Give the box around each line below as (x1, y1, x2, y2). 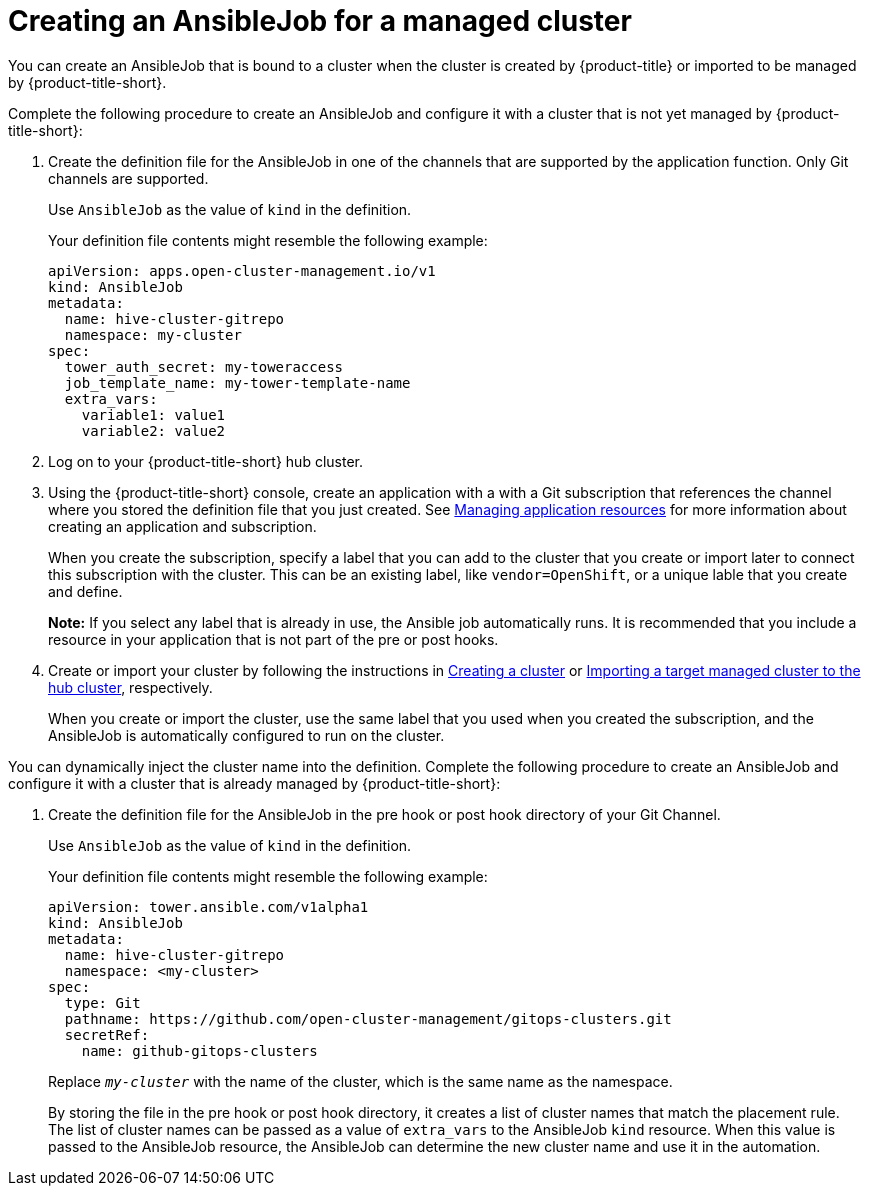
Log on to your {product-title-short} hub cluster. (48, 452, 363, 470)
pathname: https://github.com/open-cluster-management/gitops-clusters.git (64, 1010, 672, 1027)
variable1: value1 (81, 406, 226, 423)
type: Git (64, 994, 141, 1011)
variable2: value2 (81, 422, 226, 439)
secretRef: (64, 1026, 150, 1043)
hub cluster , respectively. (48, 678, 213, 696)
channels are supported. (48, 169, 209, 187)
